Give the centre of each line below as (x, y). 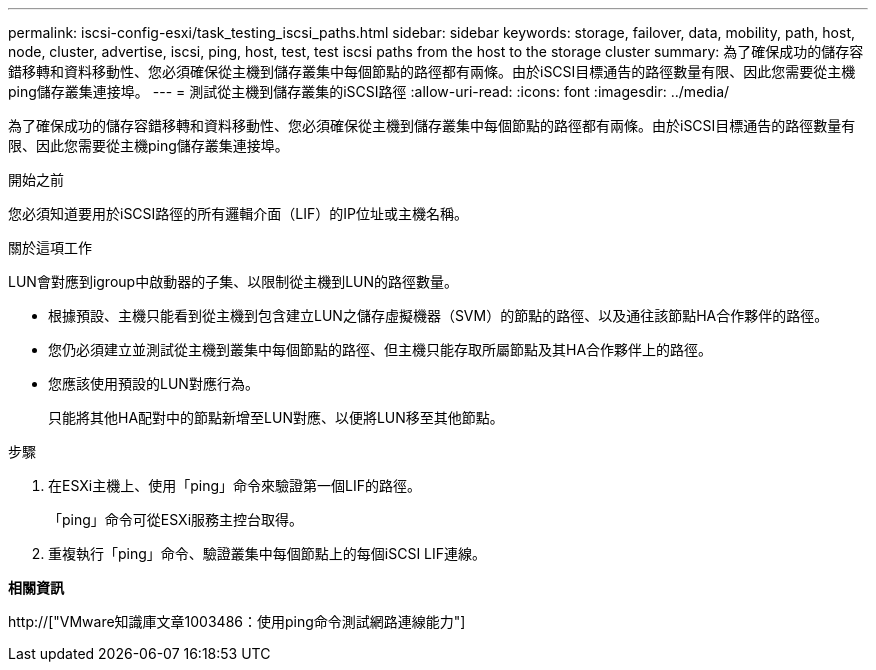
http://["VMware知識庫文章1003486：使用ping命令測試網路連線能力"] (237, 621)
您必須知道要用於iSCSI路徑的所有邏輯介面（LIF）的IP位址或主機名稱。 (238, 213)
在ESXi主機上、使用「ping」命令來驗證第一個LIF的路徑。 (234, 485)
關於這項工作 (50, 247)
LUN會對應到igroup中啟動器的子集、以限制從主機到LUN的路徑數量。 (233, 281)
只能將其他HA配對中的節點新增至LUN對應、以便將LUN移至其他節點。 (276, 417)
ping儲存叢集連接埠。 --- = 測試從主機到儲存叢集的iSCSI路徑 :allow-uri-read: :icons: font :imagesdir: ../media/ (369, 91)
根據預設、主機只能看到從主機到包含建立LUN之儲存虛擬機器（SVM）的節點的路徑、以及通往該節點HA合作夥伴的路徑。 (438, 315)
